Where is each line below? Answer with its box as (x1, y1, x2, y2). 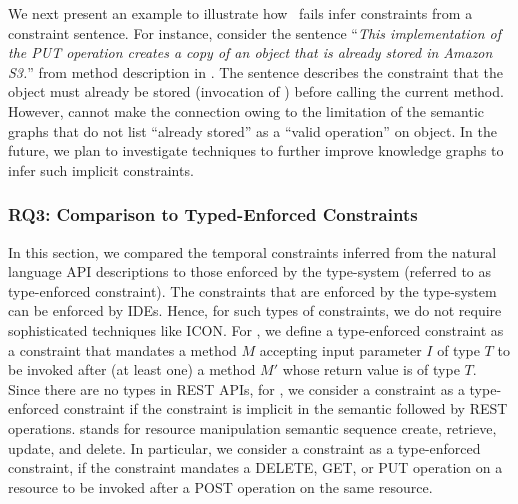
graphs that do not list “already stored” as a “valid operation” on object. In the (8, 120, 497, 141)
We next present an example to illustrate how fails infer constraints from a (8, 3, 473, 23)
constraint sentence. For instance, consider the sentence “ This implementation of (8, 22, 502, 43)
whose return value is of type (282, 359, 460, 380)
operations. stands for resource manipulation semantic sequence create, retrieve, (8, 417, 497, 438)
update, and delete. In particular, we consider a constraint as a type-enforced (8, 437, 481, 458)
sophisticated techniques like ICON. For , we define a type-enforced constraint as (8, 319, 504, 340)
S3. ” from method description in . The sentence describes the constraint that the (8, 61, 504, 82)
